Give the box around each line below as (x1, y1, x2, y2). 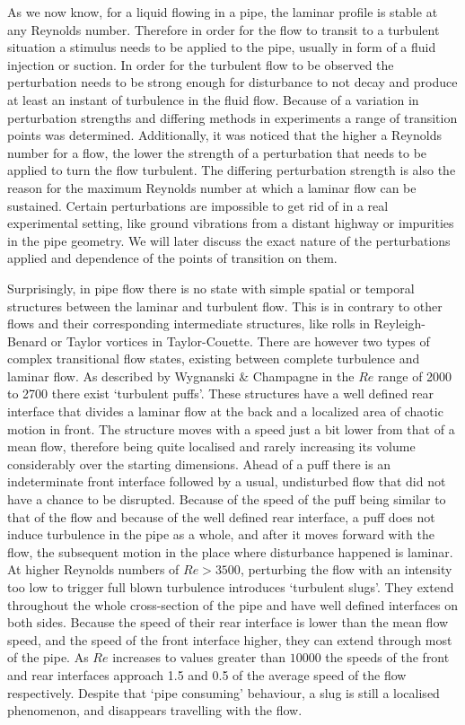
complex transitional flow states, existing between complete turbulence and (7, 349, 420, 368)
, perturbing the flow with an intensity (240, 560, 452, 579)
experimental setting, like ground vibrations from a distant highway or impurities (7, 214, 454, 232)
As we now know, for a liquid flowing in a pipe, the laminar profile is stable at (7, 3, 438, 21)
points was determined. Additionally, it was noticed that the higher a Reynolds (7, 126, 442, 144)
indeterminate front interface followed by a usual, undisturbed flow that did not (7, 472, 446, 491)
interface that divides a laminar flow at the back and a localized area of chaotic (7, 402, 443, 421)
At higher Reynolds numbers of (7, 560, 180, 579)
